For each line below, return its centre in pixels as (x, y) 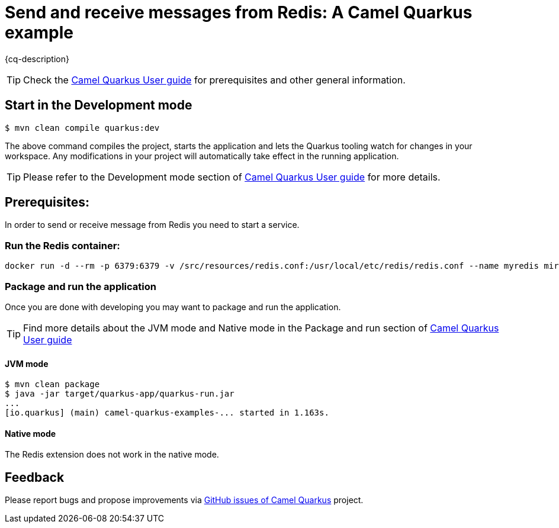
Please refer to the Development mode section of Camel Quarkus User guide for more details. (232, 177)
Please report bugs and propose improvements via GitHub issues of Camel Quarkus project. (184, 500)
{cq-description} (37, 59)
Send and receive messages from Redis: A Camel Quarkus (239, 12)
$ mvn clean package (52, 384)
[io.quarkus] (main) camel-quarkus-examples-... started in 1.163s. (167, 413)
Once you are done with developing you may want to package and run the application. (173, 307)
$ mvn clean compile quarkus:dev (82, 128)
